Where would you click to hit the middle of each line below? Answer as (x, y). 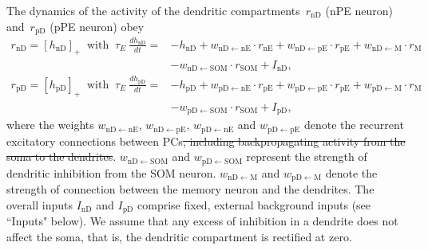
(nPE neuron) (359, 10)
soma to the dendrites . (61, 156)
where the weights (50, 125)
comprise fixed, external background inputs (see (254, 204)
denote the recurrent (354, 125)
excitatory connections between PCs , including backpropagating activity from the (206, 141)
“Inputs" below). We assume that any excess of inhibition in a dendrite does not (202, 221)
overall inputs (40, 204)
